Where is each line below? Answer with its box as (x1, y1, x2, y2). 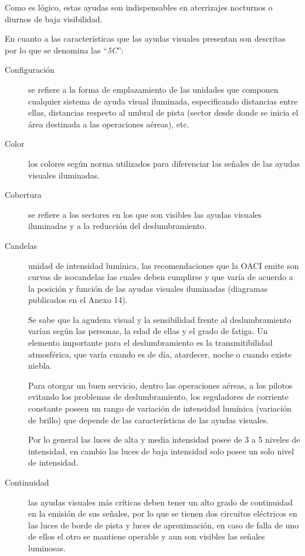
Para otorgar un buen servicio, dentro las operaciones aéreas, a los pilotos (28, 379, 293, 391)
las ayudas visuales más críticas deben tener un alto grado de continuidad (28, 496, 293, 508)
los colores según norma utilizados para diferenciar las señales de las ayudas (28, 157, 300, 169)
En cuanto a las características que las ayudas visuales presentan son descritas (5, 32, 286, 45)
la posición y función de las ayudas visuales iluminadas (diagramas (28, 282, 268, 294)
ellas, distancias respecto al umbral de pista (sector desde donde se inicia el (28, 106, 299, 119)
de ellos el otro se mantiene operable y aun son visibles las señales (28, 530, 265, 542)
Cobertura (5, 188, 42, 201)
